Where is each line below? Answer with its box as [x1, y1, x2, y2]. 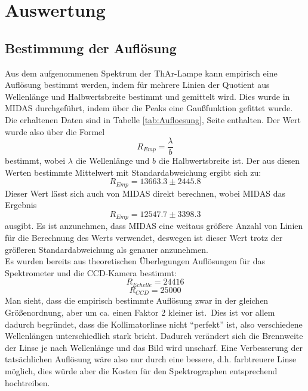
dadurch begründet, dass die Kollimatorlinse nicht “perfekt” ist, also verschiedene [5, 317, 303, 330]
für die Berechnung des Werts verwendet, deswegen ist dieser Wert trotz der [5, 231, 283, 244]
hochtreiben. [5, 376, 50, 389]
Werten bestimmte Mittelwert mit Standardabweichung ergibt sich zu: [5, 166, 261, 178]
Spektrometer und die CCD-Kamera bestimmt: [5, 266, 177, 279]
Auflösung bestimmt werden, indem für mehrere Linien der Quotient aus [5, 78, 270, 91]
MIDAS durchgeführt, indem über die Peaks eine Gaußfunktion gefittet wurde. [5, 102, 293, 114]
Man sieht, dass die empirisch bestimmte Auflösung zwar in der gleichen [5, 294, 269, 307]
